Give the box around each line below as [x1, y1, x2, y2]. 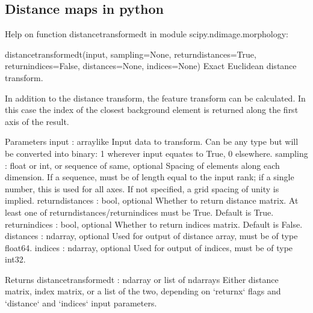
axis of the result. [5, 115, 69, 127]
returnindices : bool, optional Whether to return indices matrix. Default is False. [5, 217, 303, 230]
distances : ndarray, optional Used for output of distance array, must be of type [5, 229, 298, 242]
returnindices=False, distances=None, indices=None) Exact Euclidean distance [5, 59, 297, 72]
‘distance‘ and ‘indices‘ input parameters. [5, 297, 157, 309]
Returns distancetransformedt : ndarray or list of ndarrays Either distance [5, 273, 279, 285]
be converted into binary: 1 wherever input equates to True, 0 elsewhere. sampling [5, 147, 308, 159]
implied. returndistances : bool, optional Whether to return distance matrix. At [5, 194, 299, 207]
